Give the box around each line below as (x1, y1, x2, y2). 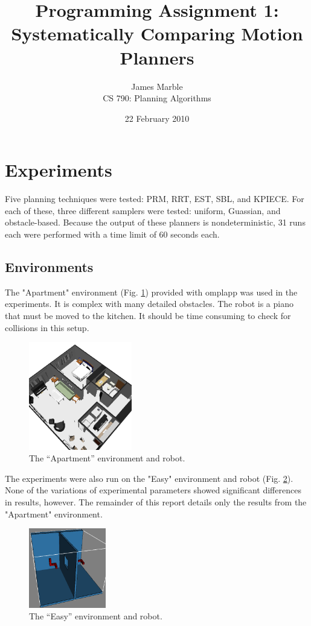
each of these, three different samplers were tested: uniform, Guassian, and (5, 204, 281, 217)
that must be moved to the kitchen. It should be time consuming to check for (5, 309, 291, 321)
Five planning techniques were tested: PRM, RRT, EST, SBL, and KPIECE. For (5, 192, 304, 205)
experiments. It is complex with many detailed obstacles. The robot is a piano (5, 297, 293, 310)
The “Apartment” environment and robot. (29, 452, 185, 464)
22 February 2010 (124, 112, 190, 124)
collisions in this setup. (5, 321, 89, 334)
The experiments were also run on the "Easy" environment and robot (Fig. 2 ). (5, 472, 293, 484)
